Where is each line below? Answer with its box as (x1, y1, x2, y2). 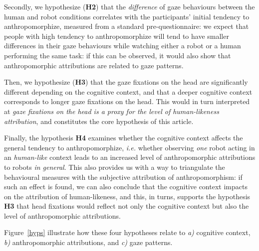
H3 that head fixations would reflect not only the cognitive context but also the (4, 201, 249, 211)
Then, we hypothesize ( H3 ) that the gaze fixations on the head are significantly (4, 77, 248, 87)
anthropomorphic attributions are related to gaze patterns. (4, 60, 184, 70)
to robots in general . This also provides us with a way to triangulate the (4, 161, 225, 172)
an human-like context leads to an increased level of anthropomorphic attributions (4, 152, 256, 162)
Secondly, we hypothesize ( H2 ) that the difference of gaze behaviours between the (4, 1, 255, 11)
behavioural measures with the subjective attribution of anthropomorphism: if (4, 171, 243, 182)
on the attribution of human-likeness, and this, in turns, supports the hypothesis (4, 191, 251, 201)
